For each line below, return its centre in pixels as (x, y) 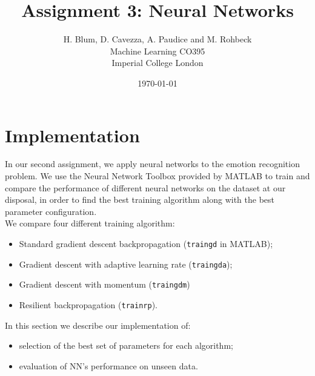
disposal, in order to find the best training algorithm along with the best (140, 200)
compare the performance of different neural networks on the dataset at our (145, 187)
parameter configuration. (51, 211)
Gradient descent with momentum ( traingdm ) (104, 284)
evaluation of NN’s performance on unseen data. (108, 365)
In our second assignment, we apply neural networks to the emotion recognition (152, 164)
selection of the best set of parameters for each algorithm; (126, 345)
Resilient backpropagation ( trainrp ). (88, 304)
